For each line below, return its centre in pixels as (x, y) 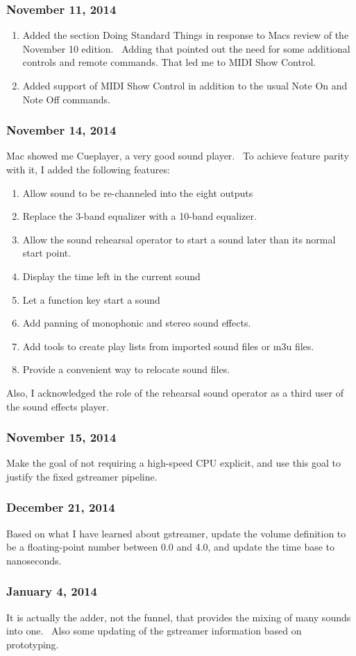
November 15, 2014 (61, 437)
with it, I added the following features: (88, 169)
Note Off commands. (66, 99)
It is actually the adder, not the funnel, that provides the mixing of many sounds (179, 617)
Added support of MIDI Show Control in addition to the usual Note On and (185, 85)
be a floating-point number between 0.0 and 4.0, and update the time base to (171, 547)
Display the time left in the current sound (111, 276)
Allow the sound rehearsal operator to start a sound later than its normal (179, 239)
